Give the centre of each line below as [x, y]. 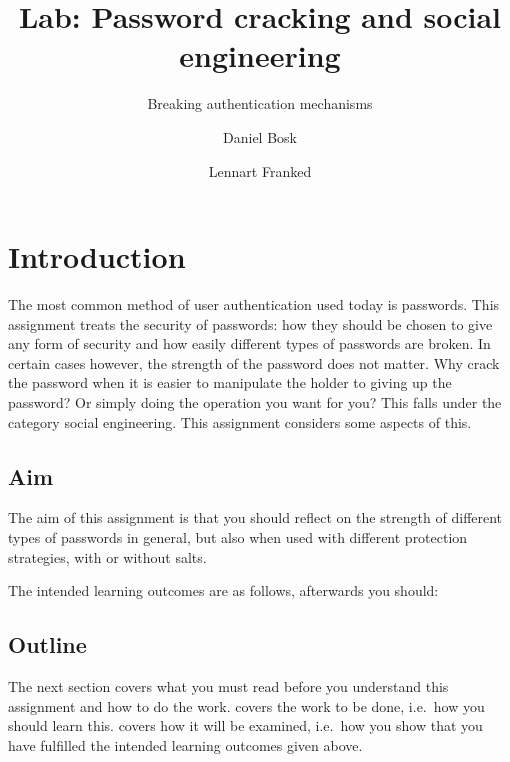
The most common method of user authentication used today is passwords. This [254, 304]
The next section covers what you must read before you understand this [228, 685]
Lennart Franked [260, 170]
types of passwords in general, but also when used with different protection [238, 536]
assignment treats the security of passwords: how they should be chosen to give [250, 323]
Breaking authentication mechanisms [260, 103]
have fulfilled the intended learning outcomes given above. [185, 744]
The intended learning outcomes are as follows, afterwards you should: [223, 590]
